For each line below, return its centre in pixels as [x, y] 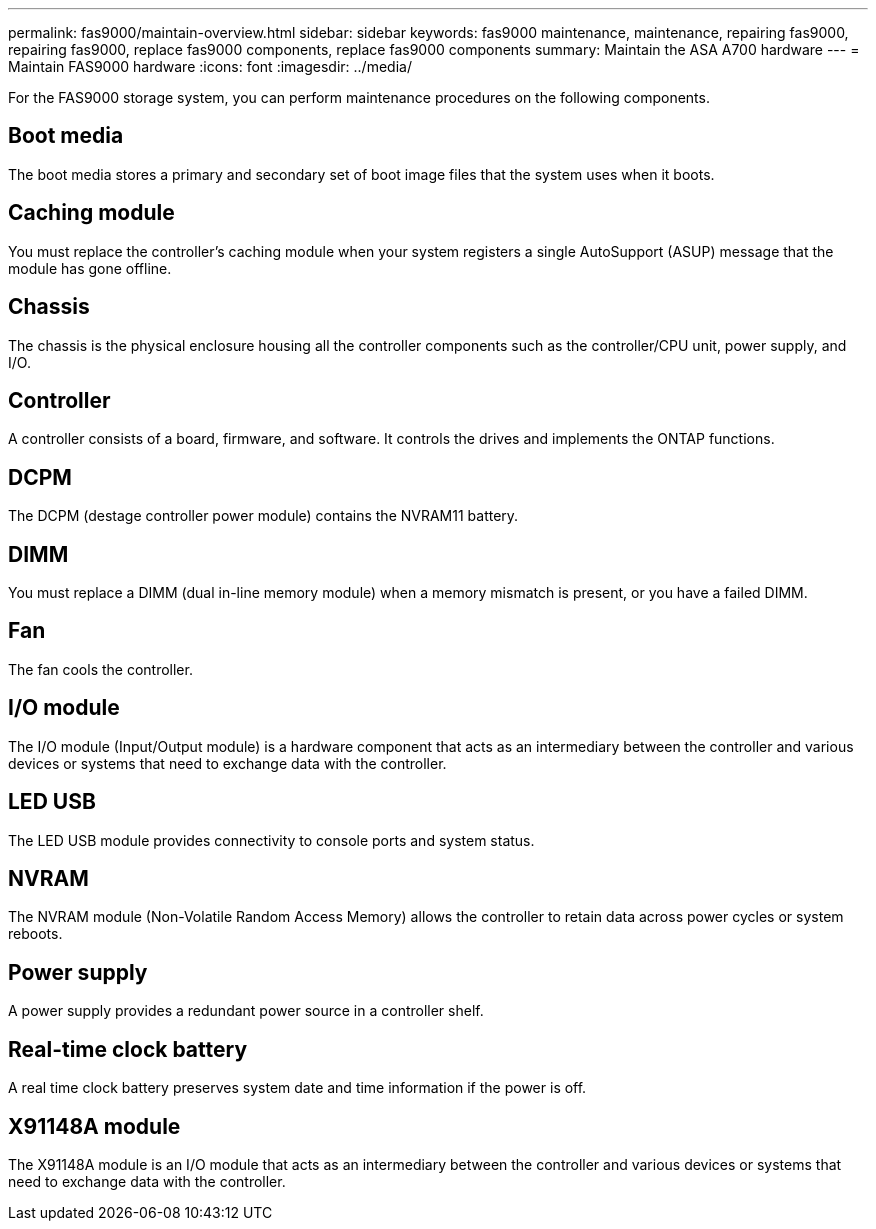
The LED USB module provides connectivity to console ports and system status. [271, 840]
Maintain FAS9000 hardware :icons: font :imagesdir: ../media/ [210, 66]
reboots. [35, 934]
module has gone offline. [90, 268]
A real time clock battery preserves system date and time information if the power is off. [297, 1088]
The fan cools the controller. [100, 669]
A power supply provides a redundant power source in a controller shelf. [246, 1011]
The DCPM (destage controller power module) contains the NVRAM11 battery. [263, 516]
